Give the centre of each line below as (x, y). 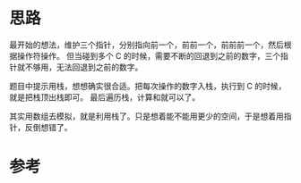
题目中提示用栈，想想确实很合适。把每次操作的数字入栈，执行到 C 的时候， (148, 86)
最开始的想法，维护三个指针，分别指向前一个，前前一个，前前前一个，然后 (146, 45)
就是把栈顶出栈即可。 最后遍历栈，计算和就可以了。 (104, 97)
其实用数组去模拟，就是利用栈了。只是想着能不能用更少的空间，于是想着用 (146, 116)
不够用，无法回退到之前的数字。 (84, 67)
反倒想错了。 (48, 127)
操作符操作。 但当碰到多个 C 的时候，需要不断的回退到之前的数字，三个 (149, 55)
